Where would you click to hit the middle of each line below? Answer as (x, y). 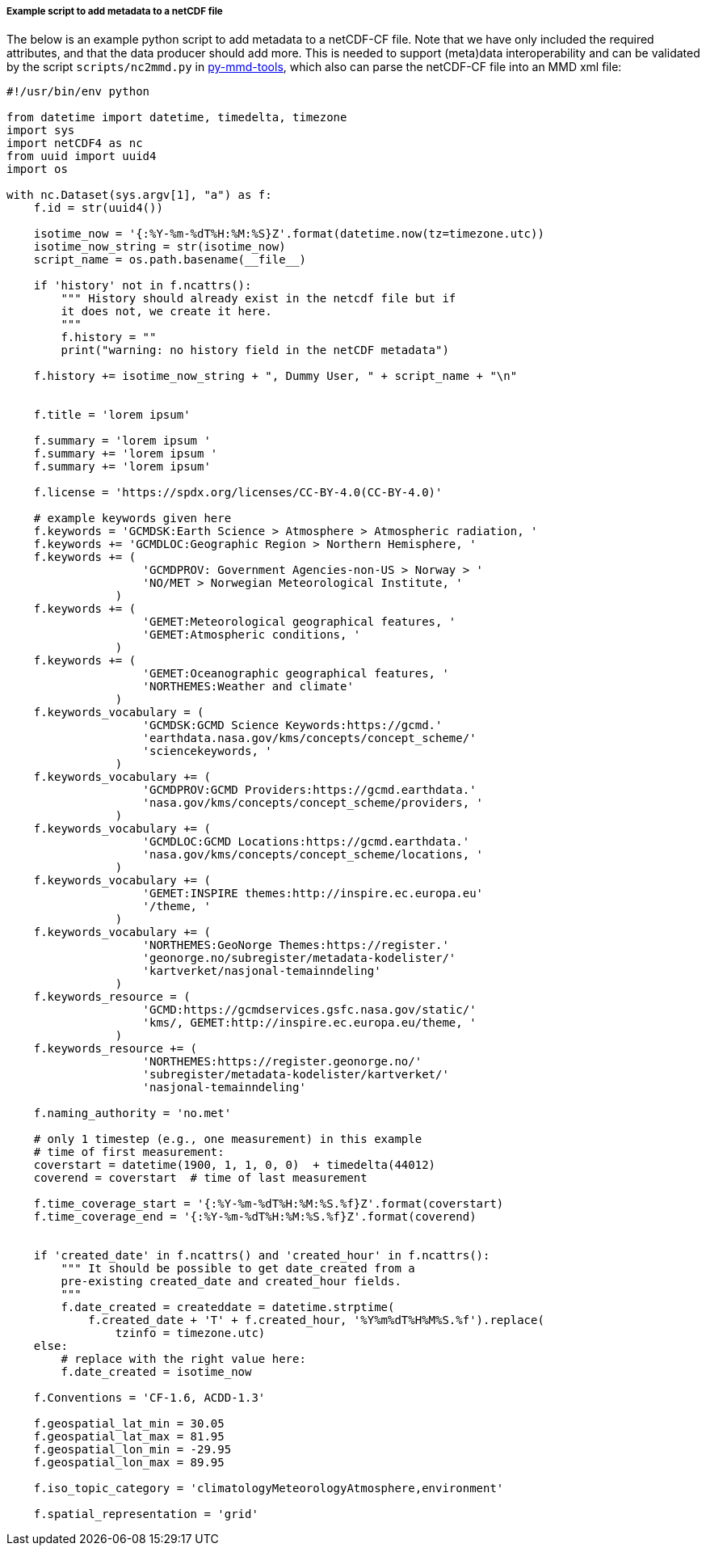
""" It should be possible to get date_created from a (238, 1269)
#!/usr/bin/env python (78, 92)
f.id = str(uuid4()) (98, 208)
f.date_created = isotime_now (156, 1372)
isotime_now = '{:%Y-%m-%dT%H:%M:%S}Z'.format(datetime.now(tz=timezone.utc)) (289, 234)
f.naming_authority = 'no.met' (132, 1113)
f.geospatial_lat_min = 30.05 (129, 1424)
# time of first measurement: (129, 1152)
